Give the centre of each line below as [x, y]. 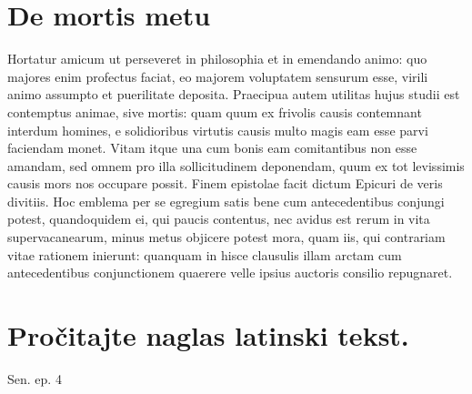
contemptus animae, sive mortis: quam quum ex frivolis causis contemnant [215, 111]
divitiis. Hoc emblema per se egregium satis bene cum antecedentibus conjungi [226, 201]
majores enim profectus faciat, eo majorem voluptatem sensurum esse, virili [218, 76]
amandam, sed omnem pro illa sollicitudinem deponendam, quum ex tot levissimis [236, 165]
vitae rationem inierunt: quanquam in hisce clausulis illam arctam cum [205, 254]
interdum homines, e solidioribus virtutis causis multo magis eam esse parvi [218, 130]
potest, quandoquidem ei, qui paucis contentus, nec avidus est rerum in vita [219, 219]
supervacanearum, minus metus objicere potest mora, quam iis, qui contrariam [226, 237]
